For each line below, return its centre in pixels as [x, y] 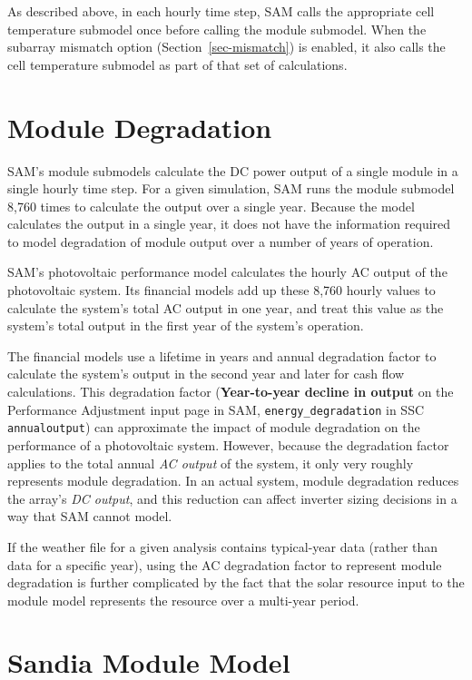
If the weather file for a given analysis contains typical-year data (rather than [223, 546]
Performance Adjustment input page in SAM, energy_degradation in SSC [216, 409]
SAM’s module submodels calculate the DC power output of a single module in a [233, 170]
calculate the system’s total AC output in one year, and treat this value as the [226, 307]
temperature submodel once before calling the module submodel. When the [217, 29]
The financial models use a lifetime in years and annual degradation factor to [222, 355]
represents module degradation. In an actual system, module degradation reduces [233, 481]
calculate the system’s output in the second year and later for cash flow [206, 374]
